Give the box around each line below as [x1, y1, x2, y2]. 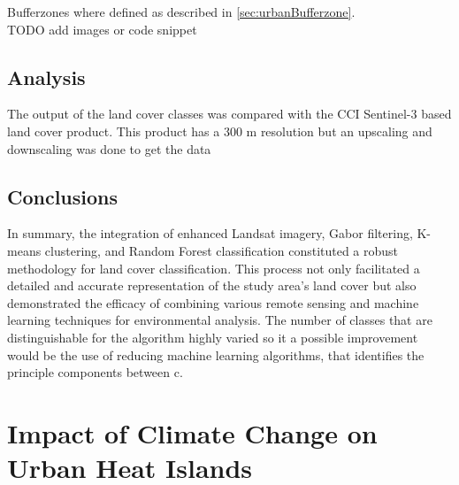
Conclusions [7, 182, 119, 210]
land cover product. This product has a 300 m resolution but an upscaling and [7, 121, 432, 140]
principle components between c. [7, 363, 183, 381]
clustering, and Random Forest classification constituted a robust [44, 241, 399, 259]
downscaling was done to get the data [7, 139, 211, 158]
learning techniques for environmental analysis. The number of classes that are [7, 311, 432, 329]
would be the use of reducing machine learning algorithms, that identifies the [7, 345, 425, 364]
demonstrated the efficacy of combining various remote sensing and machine [7, 293, 419, 312]
